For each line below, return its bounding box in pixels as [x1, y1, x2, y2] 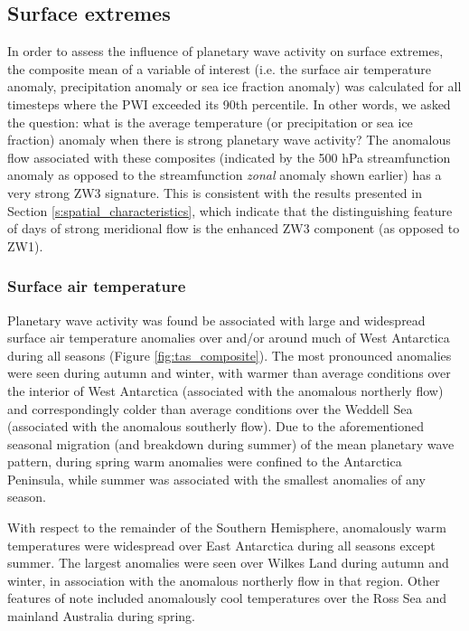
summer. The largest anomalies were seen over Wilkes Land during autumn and [7, 553, 449, 572]
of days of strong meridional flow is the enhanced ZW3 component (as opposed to [7, 219, 460, 238]
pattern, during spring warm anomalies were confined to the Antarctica [7, 452, 402, 471]
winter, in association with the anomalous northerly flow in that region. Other [7, 570, 440, 589]
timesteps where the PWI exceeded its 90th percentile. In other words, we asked [7, 94, 451, 113]
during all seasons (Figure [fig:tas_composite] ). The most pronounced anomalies [7, 345, 452, 364]
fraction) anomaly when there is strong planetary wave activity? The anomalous [7, 130, 451, 149]
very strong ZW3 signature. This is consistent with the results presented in [7, 183, 422, 202]
